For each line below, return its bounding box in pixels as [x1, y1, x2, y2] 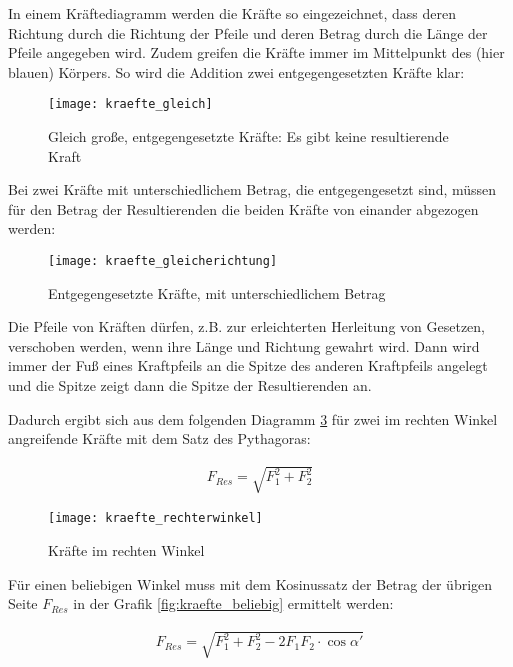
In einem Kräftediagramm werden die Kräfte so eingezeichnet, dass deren [8, 3, 456, 23]
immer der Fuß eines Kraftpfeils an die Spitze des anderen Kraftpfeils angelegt [8, 355, 488, 376]
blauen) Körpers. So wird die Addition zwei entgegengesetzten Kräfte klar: [8, 61, 465, 82]
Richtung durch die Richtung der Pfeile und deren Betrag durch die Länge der [8, 22, 488, 43]
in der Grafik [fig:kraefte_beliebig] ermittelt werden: [73, 593, 394, 614]
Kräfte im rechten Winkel [48, 540, 205, 561]
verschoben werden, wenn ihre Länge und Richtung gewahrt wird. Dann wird [8, 335, 480, 356]
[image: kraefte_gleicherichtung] [48, 254, 278, 268]
